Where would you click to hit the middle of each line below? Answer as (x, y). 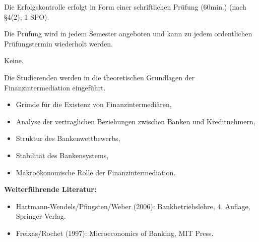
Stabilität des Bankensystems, (62, 155)
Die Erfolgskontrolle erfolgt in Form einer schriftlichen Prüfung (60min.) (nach (125, 7)
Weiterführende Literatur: (50, 189)
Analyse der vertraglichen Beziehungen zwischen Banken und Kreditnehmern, (136, 121)
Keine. (14, 60)
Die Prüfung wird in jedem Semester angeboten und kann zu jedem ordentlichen (128, 34)
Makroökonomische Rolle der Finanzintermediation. (96, 172)
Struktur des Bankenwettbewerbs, (68, 138)
